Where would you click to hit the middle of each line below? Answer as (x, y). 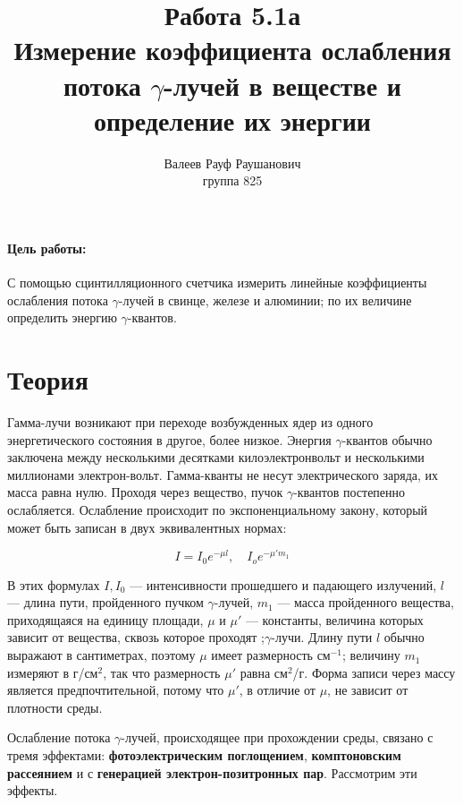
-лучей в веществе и (282, 85)
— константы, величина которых (334, 619)
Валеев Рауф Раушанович (232, 163)
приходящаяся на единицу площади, (105, 619)
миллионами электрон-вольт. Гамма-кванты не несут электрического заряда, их (223, 474)
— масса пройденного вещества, (366, 602)
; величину (371, 655)
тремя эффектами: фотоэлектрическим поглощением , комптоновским (204, 755)
